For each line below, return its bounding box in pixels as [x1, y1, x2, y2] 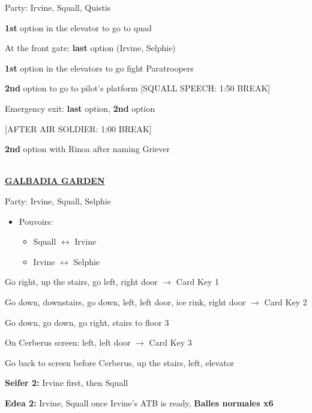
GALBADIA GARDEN [5, 174, 105, 187]
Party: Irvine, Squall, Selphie [5, 194, 111, 207]
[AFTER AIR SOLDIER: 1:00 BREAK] [5, 122, 152, 135]
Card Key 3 [149, 336, 192, 349]
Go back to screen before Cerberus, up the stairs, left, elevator [5, 356, 235, 369]
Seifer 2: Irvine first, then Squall [5, 376, 128, 389]
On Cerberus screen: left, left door [5, 336, 131, 349]
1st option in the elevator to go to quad [5, 21, 152, 34]
